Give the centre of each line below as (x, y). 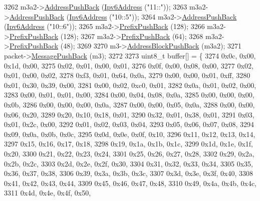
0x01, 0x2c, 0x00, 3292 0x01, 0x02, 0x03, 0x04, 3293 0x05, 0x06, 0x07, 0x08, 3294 (129, 124)
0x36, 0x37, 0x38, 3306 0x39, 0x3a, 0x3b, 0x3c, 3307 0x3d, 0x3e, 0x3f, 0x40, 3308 (129, 173)
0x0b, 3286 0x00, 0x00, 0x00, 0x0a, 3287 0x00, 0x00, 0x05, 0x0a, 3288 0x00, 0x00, (129, 104)
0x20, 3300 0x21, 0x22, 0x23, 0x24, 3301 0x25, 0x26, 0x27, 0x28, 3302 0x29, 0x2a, (129, 153)
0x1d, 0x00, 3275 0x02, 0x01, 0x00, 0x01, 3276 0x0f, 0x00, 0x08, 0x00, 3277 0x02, (129, 65)
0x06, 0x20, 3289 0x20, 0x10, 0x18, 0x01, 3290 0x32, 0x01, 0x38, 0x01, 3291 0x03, (129, 114)
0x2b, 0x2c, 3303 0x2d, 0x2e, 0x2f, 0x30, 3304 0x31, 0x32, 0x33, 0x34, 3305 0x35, (129, 163)
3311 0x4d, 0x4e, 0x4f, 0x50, (48, 193)
